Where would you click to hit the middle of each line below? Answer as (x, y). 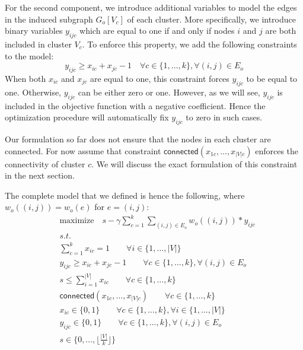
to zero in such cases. (224, 117)
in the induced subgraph (49, 19)
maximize (77, 221)
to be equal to (272, 78)
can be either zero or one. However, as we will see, (169, 92)
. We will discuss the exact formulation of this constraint (194, 163)
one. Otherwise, (33, 92)
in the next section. (40, 175)
